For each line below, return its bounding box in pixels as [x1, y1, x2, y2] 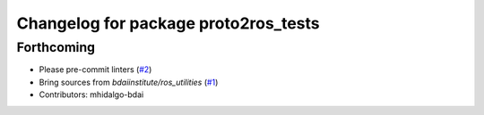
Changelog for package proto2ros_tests [16, 13, 320, 33]
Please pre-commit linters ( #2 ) [39, 64, 152, 75]
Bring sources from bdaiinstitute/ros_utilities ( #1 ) [39, 77, 219, 87]
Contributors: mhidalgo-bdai [39, 89, 144, 100]
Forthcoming [16, 39, 96, 55]
